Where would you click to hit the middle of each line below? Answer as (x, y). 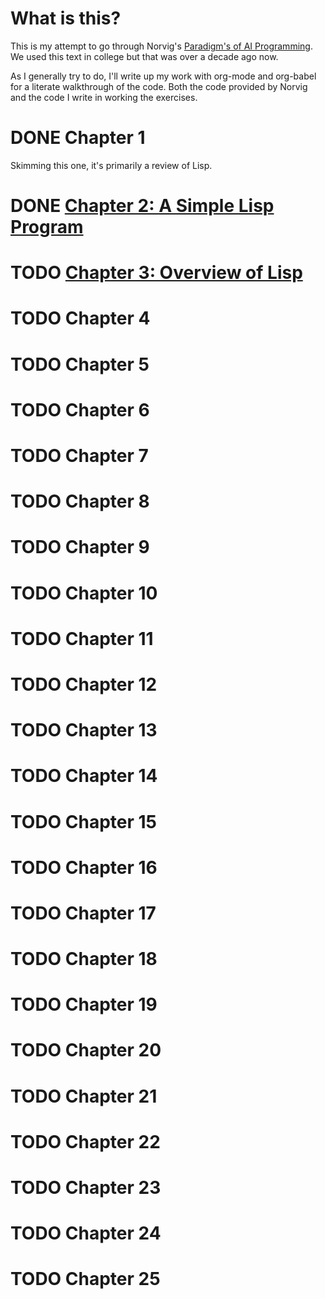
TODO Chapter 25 (85, 1279)
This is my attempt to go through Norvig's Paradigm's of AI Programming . (161, 46)
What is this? (66, 18)
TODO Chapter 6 (80, 409)
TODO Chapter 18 (84, 959)
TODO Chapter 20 (86, 1050)
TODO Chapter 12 (84, 684)
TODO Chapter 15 (84, 821)
